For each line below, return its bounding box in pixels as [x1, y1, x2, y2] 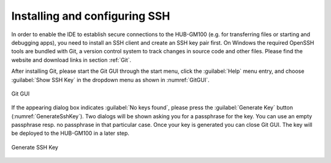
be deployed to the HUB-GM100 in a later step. [11, 129, 130, 137]
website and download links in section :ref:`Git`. [11, 56, 132, 64]
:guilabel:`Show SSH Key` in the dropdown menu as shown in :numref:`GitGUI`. [11, 76, 210, 83]
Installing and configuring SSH [11, 9, 170, 23]
